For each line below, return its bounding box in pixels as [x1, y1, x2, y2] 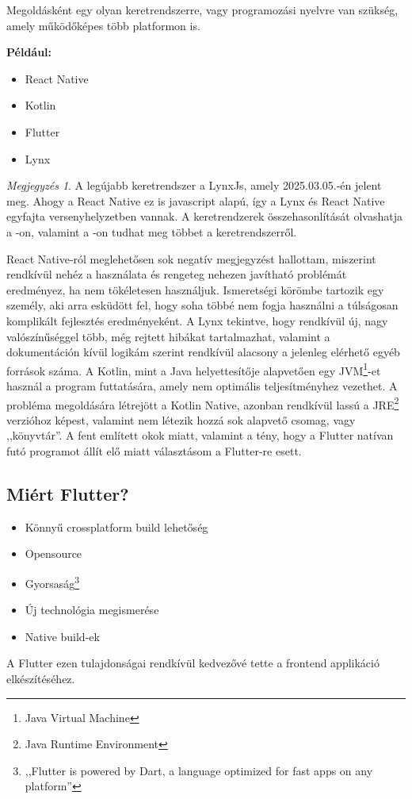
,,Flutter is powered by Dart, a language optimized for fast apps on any [25, 762, 373, 778]
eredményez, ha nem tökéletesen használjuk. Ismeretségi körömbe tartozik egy [6, 281, 384, 298]
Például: [6, 44, 52, 60]
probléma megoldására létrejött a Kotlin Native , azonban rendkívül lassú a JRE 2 [6, 394, 399, 413]
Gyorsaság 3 [25, 572, 80, 591]
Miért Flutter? [6, 481, 129, 505]
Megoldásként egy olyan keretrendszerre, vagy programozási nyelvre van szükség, [6, 2, 399, 17]
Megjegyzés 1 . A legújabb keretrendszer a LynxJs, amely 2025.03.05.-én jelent [6, 177, 382, 194]
